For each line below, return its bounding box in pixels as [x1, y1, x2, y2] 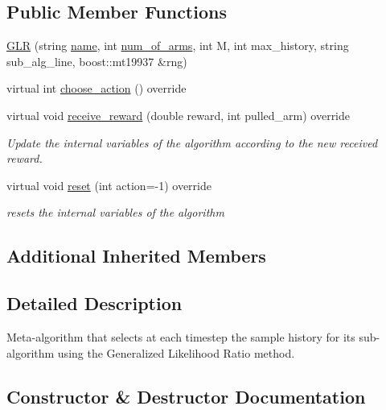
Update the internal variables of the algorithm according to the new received [6, 134, 378, 151]
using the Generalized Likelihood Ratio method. [57, 344, 295, 361]
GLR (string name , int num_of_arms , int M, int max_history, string [6, 37, 349, 54]
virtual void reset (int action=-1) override [6, 176, 211, 193]
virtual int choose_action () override [6, 80, 187, 97]
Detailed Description [6, 291, 183, 316]
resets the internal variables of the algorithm [6, 204, 224, 221]
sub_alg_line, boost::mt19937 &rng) [6, 52, 187, 69]
